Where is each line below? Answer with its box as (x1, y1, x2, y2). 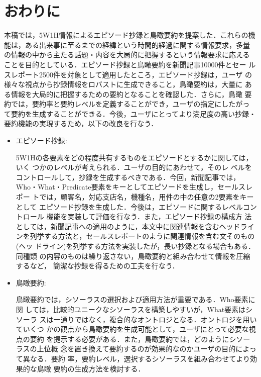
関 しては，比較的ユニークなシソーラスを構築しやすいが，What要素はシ (16, 304, 253, 314)
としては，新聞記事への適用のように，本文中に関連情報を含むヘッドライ (16, 221, 254, 231)
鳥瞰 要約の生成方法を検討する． (37, 363, 145, 373)
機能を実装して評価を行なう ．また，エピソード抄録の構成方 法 (46, 211, 252, 222)
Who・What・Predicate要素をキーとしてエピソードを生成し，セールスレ (16, 181, 252, 192)
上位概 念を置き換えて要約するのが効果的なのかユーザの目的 (37, 343, 236, 354)
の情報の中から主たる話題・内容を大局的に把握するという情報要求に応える (4, 49, 250, 60)
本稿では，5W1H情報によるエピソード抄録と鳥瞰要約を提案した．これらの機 (4, 30, 255, 40)
